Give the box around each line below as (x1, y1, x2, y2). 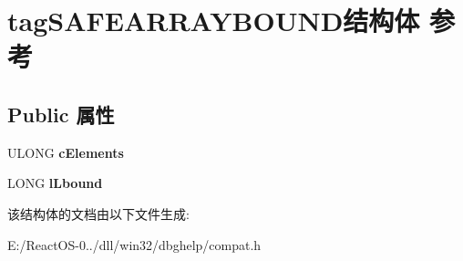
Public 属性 (7, 99, 115, 128)
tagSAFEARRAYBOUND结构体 (7, 2, 420, 39)
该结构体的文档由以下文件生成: (7, 204, 190, 223)
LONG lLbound (7, 173, 103, 193)
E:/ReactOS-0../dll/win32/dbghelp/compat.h (7, 235, 262, 254)
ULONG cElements (7, 142, 124, 162)
